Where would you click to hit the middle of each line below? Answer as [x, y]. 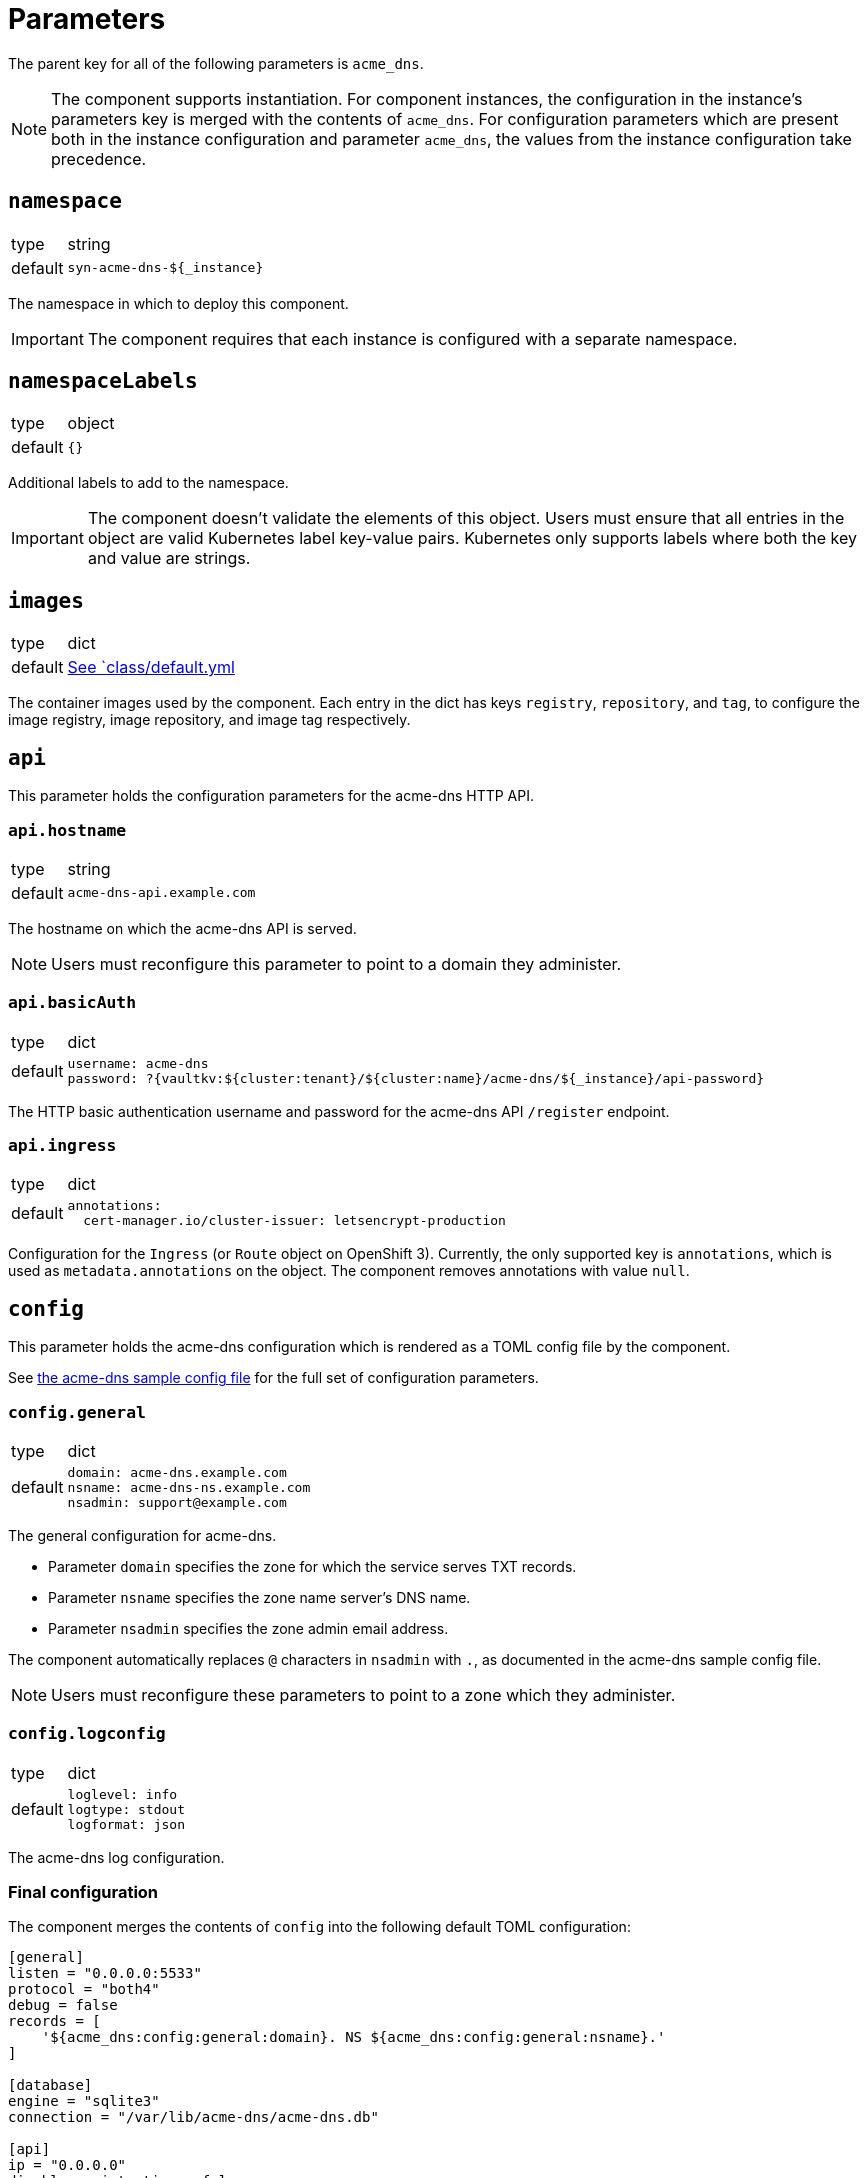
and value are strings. [169, 558]
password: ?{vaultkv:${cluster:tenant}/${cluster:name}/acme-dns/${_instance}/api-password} [416, 1078]
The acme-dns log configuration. [116, 1857]
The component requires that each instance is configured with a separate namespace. [412, 338]
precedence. [99, 158]
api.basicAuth [72, 1003]
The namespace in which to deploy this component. [178, 303]
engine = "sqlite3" [84, 2101]
